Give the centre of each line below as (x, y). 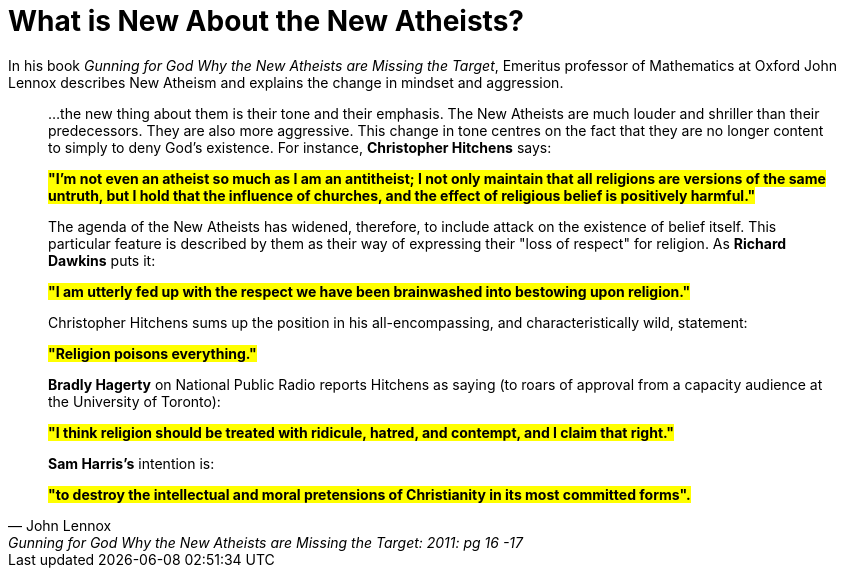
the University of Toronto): (134, 401)
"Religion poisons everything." (152, 353)
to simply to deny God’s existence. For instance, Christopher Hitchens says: (300, 147)
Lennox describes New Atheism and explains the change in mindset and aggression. (286, 82)
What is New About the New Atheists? (266, 21)
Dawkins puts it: (102, 260)
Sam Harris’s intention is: (131, 463)
